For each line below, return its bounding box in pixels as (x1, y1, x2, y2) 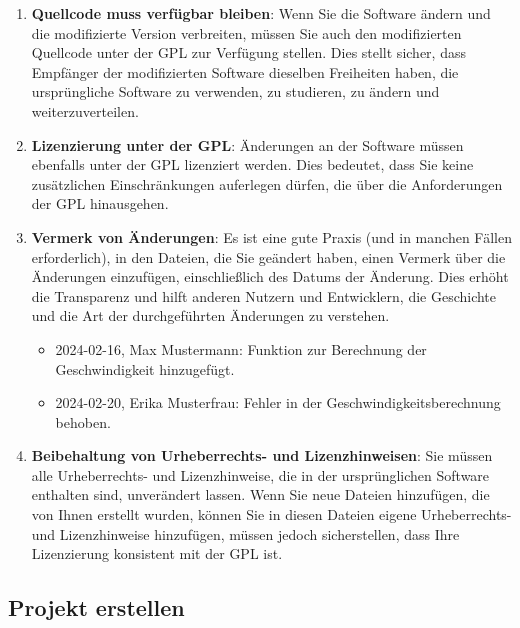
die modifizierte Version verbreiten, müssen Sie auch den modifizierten (31, 22, 462, 43)
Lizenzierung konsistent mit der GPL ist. (31, 543, 283, 564)
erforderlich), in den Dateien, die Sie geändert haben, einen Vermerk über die (31, 246, 506, 267)
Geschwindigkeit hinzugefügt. (55, 358, 235, 379)
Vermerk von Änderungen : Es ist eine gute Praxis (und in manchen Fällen (31, 226, 512, 247)
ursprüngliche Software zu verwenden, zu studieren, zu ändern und (31, 81, 440, 102)
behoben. (55, 411, 111, 432)
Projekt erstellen (8, 592, 185, 623)
